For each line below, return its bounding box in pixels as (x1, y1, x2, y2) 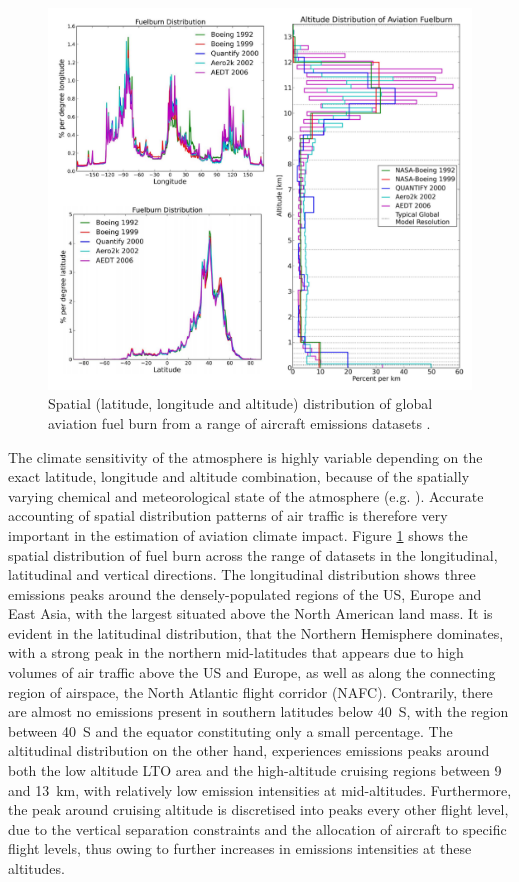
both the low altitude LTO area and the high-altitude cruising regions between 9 (8, 760, 502, 781)
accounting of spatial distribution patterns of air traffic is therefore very (8, 505, 448, 526)
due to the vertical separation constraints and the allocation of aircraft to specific (8, 818, 507, 839)
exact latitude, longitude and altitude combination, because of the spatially (8, 466, 470, 487)
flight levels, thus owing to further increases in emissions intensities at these (8, 838, 472, 859)
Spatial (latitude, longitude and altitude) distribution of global (48, 393, 433, 414)
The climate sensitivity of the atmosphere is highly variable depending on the (8, 446, 483, 467)
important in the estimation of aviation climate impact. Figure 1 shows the (8, 524, 468, 545)
